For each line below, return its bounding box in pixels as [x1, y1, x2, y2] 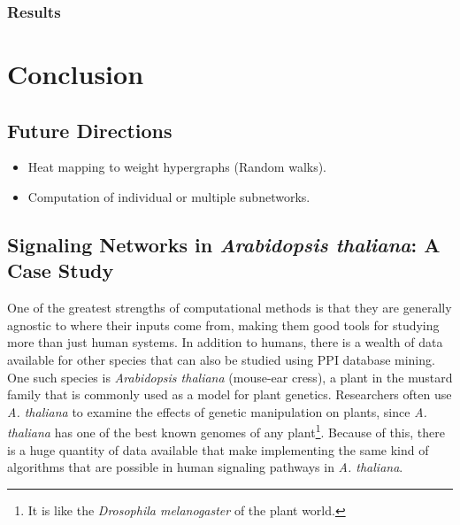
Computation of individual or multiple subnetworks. [27, 188, 310, 206]
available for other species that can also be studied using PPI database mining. [7, 350, 435, 368]
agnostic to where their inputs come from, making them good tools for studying [7, 315, 440, 334]
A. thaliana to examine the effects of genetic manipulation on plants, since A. [7, 402, 427, 421]
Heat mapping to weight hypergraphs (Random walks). [27, 158, 327, 176]
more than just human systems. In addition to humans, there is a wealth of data [7, 333, 443, 351]
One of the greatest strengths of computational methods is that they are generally [7, 298, 452, 317]
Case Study [7, 257, 114, 284]
